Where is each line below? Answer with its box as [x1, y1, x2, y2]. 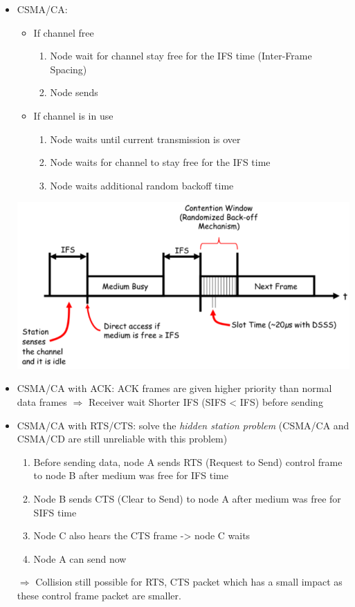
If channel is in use [33, 108, 113, 122]
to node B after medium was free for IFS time [33, 468, 228, 483]
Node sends [50, 85, 98, 100]
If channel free [33, 25, 94, 39]
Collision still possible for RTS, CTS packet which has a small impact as [35, 575, 343, 589]
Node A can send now [33, 551, 127, 566]
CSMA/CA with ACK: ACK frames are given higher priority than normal [17, 381, 332, 395]
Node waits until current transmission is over [50, 131, 241, 146]
